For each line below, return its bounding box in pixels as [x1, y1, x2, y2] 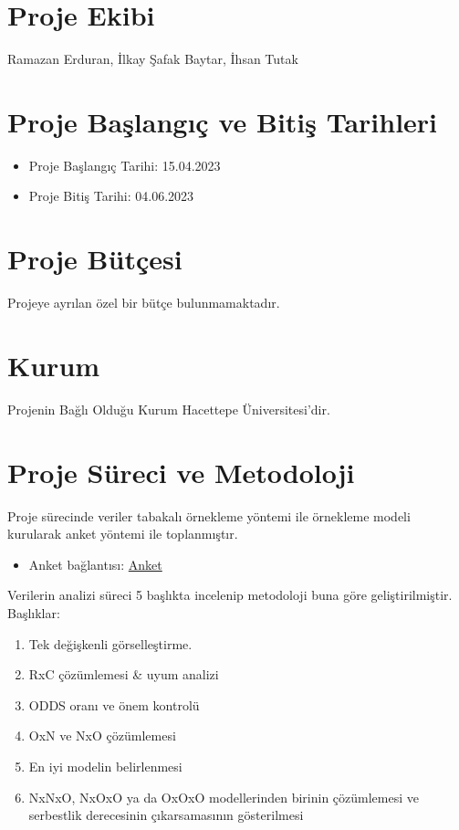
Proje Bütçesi [7, 240, 183, 278]
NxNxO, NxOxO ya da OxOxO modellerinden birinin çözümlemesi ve [28, 787, 419, 806]
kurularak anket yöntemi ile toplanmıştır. [7, 524, 238, 543]
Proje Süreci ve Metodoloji [7, 453, 355, 490]
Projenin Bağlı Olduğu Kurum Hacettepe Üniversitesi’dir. [7, 399, 330, 418]
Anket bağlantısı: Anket [28, 554, 162, 573]
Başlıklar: [7, 603, 60, 622]
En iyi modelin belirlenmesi [28, 756, 183, 775]
